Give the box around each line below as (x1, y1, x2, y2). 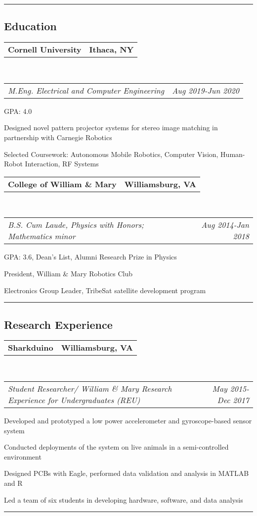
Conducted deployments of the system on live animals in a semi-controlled (4, 442, 229, 452)
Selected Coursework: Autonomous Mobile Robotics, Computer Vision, (4, 149, 218, 159)
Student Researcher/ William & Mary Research (8, 382, 172, 394)
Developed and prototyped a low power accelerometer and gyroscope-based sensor (4, 415, 252, 425)
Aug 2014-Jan (201, 219, 249, 231)
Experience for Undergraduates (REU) (8, 394, 140, 406)
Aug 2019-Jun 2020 (172, 84, 239, 96)
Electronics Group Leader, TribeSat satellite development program (4, 285, 206, 295)
